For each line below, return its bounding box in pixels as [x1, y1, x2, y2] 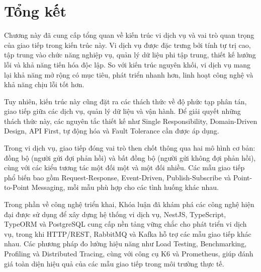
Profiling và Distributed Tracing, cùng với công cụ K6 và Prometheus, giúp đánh [4, 248, 253, 258]
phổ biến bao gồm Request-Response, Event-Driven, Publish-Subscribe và [4, 172, 231, 182]
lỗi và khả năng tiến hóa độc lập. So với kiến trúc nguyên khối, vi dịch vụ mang [4, 59, 251, 70]
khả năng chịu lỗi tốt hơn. [4, 79, 84, 90]
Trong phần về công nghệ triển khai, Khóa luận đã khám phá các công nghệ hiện [4, 199, 254, 210]
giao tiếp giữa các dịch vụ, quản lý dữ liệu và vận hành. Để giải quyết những [4, 106, 241, 116]
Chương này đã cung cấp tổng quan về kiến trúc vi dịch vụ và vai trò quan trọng [4, 30, 254, 40]
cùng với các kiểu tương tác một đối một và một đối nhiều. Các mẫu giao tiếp [4, 162, 245, 173]
